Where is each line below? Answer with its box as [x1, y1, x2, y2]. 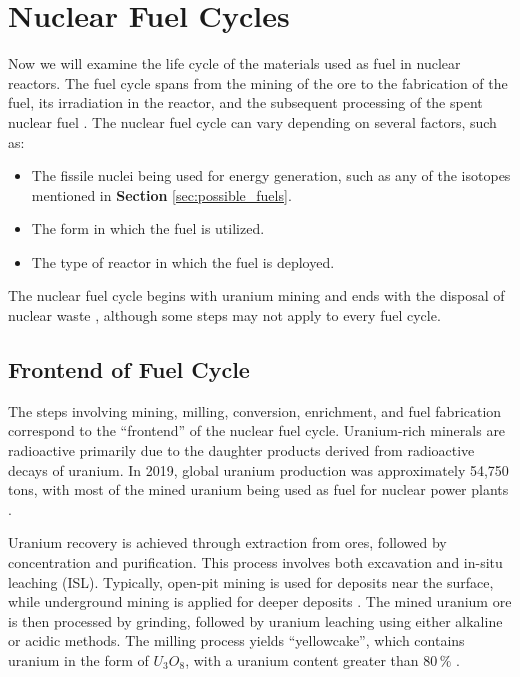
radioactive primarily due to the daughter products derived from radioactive [8, 440, 475, 461]
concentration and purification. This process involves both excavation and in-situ [8, 552, 503, 573]
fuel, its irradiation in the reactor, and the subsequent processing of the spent [8, 92, 483, 113]
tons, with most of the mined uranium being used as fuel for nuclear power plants [8, 479, 509, 500]
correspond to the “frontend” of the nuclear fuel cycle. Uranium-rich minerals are [8, 420, 506, 441]
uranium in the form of [8, 649, 149, 670]
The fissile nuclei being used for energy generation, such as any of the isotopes [31, 165, 511, 186]
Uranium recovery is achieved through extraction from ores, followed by [8, 532, 447, 553]
